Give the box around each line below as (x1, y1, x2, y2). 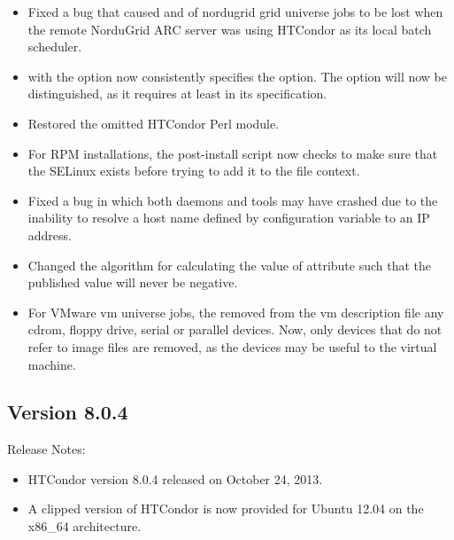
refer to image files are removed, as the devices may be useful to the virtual (27, 337, 437, 356)
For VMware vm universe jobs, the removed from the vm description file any (27, 302, 444, 321)
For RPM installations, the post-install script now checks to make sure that (27, 144, 438, 162)
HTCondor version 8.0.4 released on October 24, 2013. (27, 469, 323, 488)
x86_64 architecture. (27, 517, 142, 536)
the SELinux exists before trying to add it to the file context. (27, 161, 360, 180)
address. (27, 225, 72, 244)
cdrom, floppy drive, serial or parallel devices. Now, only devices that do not (27, 320, 442, 339)
